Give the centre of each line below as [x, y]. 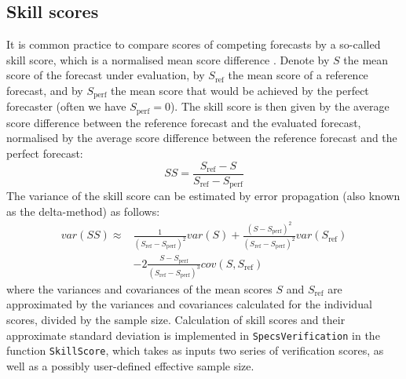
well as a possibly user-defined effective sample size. [130, 365]
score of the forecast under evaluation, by [106, 75]
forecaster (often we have [66, 106]
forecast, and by [45, 90]
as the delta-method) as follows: [83, 211]
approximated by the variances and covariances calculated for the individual [189, 304]
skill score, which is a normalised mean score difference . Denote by [168, 59]
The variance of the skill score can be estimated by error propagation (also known [203, 196]
